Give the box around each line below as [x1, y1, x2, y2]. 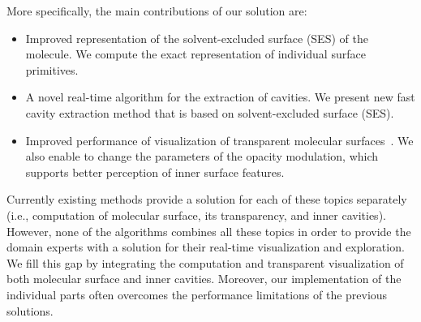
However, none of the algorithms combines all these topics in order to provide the [6, 222, 411, 239]
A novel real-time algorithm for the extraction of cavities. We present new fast [25, 88, 415, 105]
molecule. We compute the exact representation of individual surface [25, 45, 366, 62]
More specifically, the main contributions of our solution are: [6, 2, 307, 19]
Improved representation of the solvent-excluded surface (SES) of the [25, 29, 368, 46]
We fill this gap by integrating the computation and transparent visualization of [6, 254, 404, 271]
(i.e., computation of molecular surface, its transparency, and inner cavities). [6, 206, 386, 223]
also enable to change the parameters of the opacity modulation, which [25, 148, 379, 165]
